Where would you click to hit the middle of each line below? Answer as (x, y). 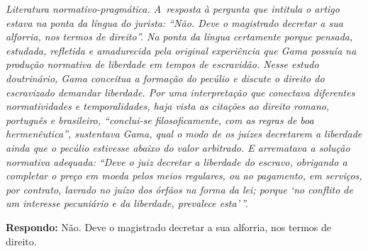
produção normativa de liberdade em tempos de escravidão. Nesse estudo (162, 64)
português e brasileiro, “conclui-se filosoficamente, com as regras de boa (160, 119)
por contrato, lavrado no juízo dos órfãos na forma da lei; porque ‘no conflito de (179, 189)
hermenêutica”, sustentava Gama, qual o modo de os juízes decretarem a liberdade (184, 134)
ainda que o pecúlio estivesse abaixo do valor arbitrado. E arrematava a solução (178, 147)
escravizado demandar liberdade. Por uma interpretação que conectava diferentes (180, 92)
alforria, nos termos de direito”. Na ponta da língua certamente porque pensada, (179, 37)
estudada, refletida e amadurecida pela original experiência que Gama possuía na (181, 50)
